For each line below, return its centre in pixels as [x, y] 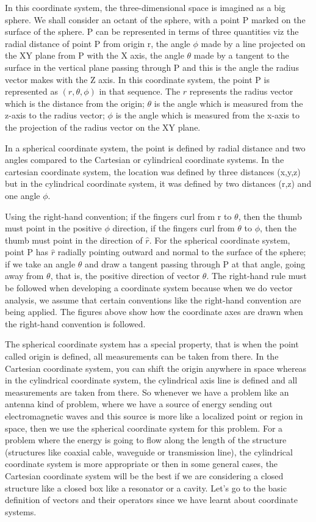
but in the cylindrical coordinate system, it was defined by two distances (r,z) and [158, 183]
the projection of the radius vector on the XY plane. [103, 127]
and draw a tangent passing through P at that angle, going [195, 263]
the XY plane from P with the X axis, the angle [95, 55]
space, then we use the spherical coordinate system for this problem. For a [144, 428]
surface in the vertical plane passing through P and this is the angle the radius [152, 67]
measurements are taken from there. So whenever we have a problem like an [147, 392]
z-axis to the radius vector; [55, 115]
